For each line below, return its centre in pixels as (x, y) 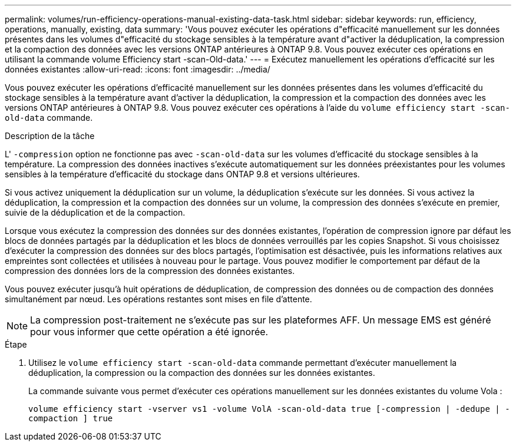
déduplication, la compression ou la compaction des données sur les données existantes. (202, 373)
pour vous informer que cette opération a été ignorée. (149, 332)
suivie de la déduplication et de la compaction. (95, 212)
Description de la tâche (50, 136)
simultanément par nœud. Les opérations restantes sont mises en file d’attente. (158, 299)
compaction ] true (71, 418)
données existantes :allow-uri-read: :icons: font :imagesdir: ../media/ (138, 69)
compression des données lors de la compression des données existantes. (150, 271)
